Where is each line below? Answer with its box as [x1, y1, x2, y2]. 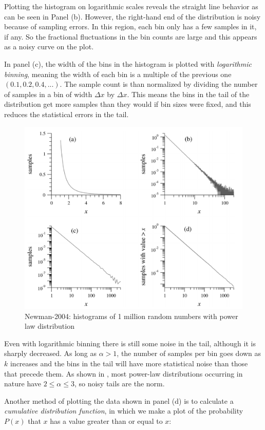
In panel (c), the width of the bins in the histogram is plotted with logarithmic [4, 58, 252, 69]
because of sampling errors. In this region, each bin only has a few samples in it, [4, 21, 257, 32]
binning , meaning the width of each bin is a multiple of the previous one [4, 68, 232, 79]
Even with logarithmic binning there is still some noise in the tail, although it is [4, 338, 256, 348]
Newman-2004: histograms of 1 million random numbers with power [25, 310, 238, 321]
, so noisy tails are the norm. [74, 378, 165, 389]
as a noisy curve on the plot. [4, 41, 94, 52]
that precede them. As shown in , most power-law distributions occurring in [4, 368, 243, 379]
